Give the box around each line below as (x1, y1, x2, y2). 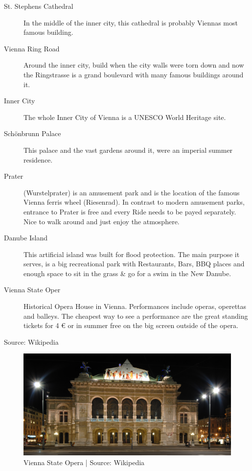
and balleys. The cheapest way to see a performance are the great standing (23, 310, 248, 321)
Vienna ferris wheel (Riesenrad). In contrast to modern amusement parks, (23, 197, 245, 207)
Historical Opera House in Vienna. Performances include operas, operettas (23, 301, 247, 311)
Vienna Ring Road (4, 43, 60, 53)
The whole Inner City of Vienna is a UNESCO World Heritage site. (23, 112, 226, 122)
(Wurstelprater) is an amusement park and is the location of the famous (23, 187, 240, 197)
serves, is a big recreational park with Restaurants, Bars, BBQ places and (23, 259, 245, 269)
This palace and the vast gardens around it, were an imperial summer (23, 144, 233, 155)
